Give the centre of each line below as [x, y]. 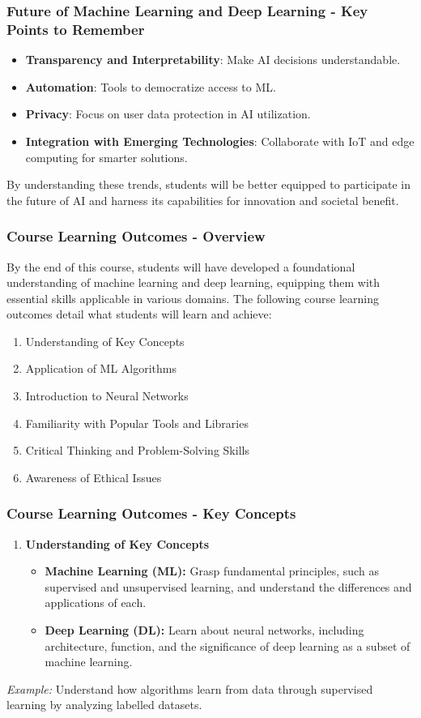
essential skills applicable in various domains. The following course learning [193, 298]
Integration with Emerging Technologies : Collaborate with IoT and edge [220, 141]
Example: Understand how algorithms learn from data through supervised [190, 688]
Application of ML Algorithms [101, 368]
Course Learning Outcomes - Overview [136, 236]
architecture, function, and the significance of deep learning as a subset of [228, 645]
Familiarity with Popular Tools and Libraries [137, 423]
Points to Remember [76, 29]
